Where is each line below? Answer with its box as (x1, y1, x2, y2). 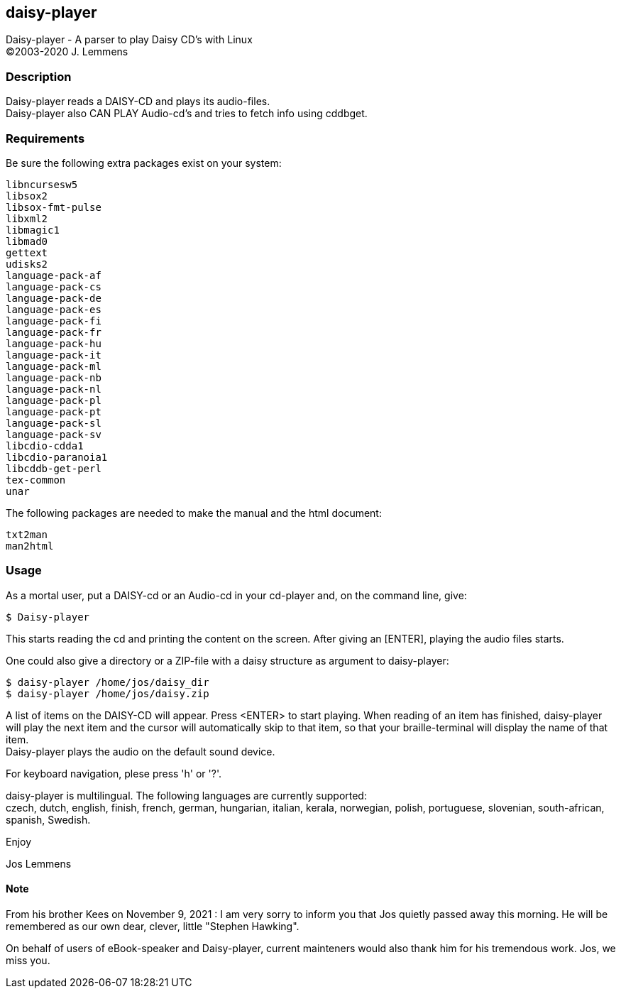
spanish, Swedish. (6, 813, 91, 826)
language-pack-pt (6, 405, 101, 417)
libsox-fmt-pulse (6, 201, 101, 213)
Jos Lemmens (6, 857, 72, 870)
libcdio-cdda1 (6, 439, 84, 452)
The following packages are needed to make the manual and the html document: (6, 506, 382, 519)
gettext (6, 246, 48, 258)
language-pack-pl (6, 394, 101, 406)
